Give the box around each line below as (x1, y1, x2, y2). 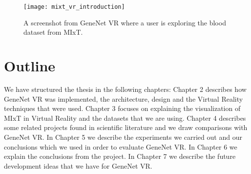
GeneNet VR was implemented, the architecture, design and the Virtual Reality (4, 93, 243, 104)
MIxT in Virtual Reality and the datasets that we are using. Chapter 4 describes (4, 112, 246, 123)
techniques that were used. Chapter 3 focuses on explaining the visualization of (4, 103, 241, 113)
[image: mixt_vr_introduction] (23, 3, 125, 10)
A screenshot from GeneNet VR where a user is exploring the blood (23, 17, 226, 27)
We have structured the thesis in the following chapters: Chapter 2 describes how (4, 84, 247, 94)
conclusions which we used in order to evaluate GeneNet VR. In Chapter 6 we (4, 141, 237, 152)
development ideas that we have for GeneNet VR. (4, 160, 152, 171)
